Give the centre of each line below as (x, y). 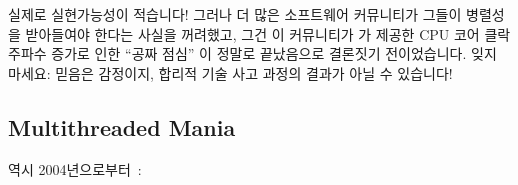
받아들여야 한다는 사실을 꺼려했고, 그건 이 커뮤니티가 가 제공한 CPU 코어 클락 (268, 33)
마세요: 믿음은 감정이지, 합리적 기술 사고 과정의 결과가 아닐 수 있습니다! (230, 72)
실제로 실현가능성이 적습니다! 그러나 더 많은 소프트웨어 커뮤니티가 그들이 (235, 14)
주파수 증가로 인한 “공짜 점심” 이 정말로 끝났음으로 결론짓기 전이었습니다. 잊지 (252, 53)
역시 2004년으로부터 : (75, 168)
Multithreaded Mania (122, 126)
